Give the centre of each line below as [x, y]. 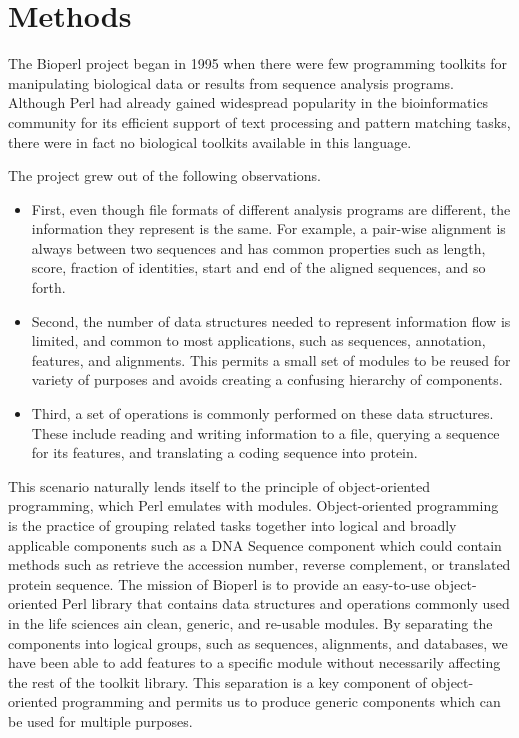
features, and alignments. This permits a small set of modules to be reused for [271, 359]
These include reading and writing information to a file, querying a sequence [265, 432]
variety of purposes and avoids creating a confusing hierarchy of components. [267, 379]
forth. [48, 287]
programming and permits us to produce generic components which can [281, 701]
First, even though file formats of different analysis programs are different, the [271, 208]
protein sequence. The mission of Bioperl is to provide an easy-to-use [219, 583]
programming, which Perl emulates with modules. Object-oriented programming [253, 505]
